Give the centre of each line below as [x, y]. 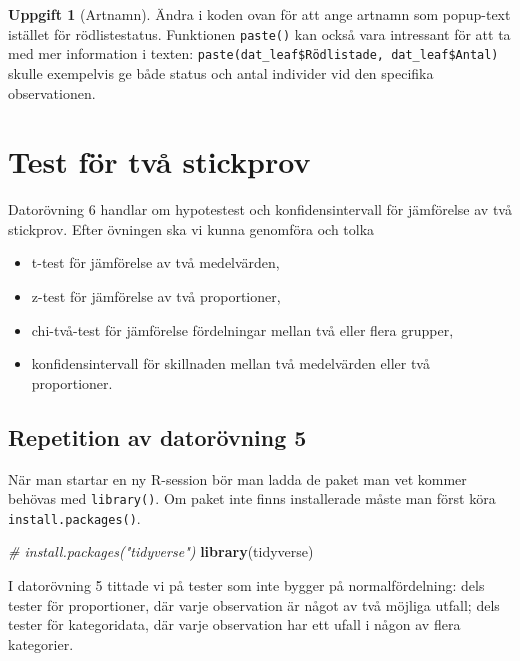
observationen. [52, 92]
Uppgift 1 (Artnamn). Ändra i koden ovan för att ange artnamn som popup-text [259, 14]
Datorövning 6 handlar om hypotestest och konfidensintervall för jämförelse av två [260, 209]
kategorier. [41, 643]
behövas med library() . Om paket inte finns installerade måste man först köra [252, 498]
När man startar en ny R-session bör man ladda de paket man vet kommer [237, 478]
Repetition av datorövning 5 [157, 436]
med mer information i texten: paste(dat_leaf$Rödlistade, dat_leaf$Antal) [253, 53]
